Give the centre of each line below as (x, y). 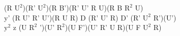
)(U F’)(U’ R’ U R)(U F (103, 27)
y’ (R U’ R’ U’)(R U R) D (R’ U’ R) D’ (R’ (72, 17)
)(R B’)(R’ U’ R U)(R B (84, 7)
